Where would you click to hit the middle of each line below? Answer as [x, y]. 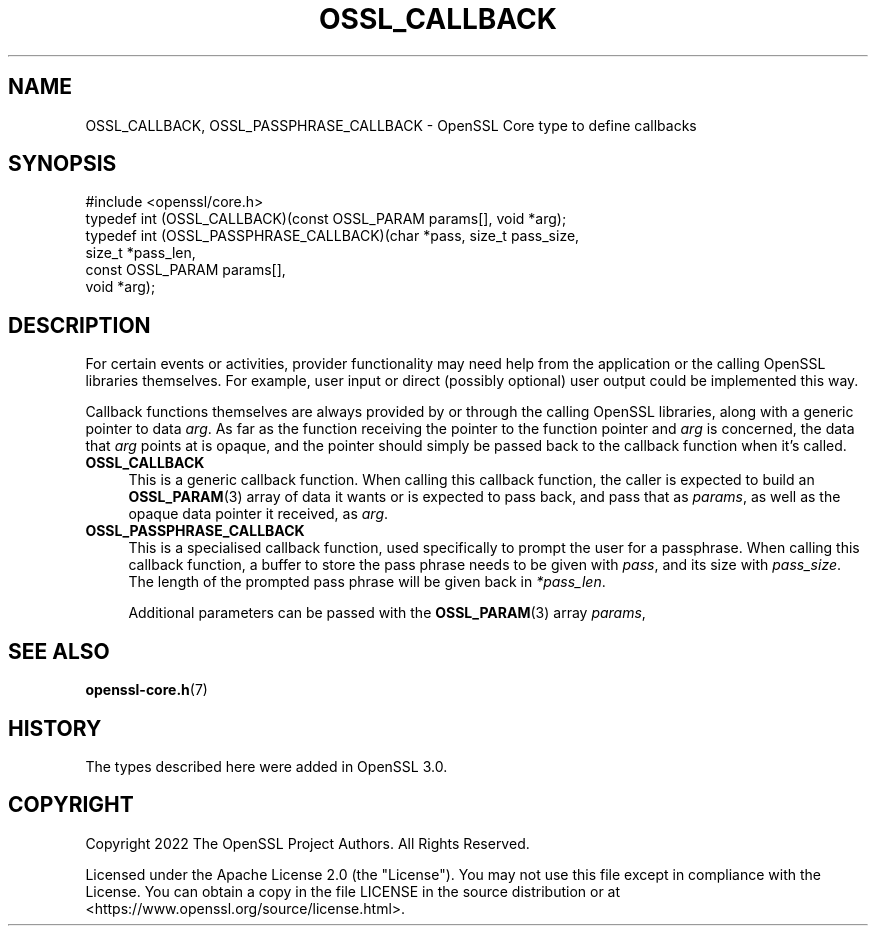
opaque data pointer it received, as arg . [258, 514]
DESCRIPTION [79, 325]
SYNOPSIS [62, 164]
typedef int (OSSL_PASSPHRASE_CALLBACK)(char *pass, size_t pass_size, [332, 236]
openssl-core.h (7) [146, 690]
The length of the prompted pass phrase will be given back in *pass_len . [367, 582]
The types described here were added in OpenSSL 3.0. [266, 766]
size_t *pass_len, [140, 253]
